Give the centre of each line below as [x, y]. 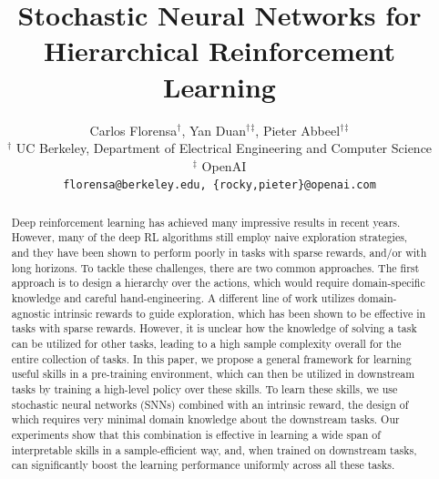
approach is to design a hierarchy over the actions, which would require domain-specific [218, 283]
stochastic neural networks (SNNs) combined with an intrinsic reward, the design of [210, 404]
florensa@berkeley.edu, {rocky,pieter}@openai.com [219, 185]
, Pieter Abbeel [298, 130]
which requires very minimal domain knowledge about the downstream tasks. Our [205, 419]
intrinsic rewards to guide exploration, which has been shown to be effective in [240, 313]
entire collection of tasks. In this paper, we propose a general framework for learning [211, 358]
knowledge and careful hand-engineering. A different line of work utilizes [183, 298]
